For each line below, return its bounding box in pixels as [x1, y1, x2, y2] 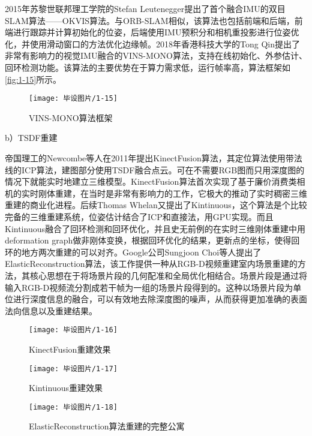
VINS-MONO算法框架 [29, 111, 113, 124]
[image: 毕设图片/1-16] [29, 326, 118, 335]
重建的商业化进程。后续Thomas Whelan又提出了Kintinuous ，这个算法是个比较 [5, 199, 307, 211]
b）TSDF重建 [5, 131, 58, 144]
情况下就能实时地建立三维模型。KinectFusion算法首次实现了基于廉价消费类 [5, 175, 297, 188]
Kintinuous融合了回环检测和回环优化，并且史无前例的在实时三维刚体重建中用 [5, 222, 305, 234]
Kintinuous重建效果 [29, 381, 103, 394]
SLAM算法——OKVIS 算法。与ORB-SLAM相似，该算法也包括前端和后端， [5, 14, 295, 26]
